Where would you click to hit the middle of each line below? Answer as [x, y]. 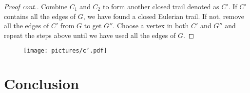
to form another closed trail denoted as [161, 6]
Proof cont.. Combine [36, 6]
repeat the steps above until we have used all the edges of [90, 35]
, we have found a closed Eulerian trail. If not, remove [163, 16]
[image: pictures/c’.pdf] [65, 51]
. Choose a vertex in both [151, 26]
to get [93, 26]
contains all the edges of [40, 16]
